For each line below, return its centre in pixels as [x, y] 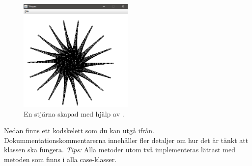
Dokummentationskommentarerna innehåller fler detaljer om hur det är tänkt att [126, 140]
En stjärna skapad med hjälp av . [74, 114]
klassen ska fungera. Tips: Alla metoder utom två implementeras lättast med [120, 150]
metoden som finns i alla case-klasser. [60, 159]
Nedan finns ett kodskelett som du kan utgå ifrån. [79, 130]
